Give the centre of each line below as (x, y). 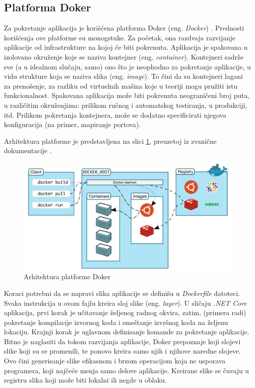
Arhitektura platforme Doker (67, 276)
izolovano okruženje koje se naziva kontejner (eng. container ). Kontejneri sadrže (124, 56)
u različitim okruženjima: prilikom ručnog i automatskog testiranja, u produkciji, (126, 105)
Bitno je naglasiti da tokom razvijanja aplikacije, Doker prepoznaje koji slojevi (122, 341)
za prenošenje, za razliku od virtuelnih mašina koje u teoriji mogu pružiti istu (121, 85)
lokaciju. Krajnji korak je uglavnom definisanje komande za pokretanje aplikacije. (127, 332)
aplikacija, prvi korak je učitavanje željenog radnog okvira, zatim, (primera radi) (125, 312)
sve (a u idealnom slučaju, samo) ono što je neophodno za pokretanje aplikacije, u (127, 66)
